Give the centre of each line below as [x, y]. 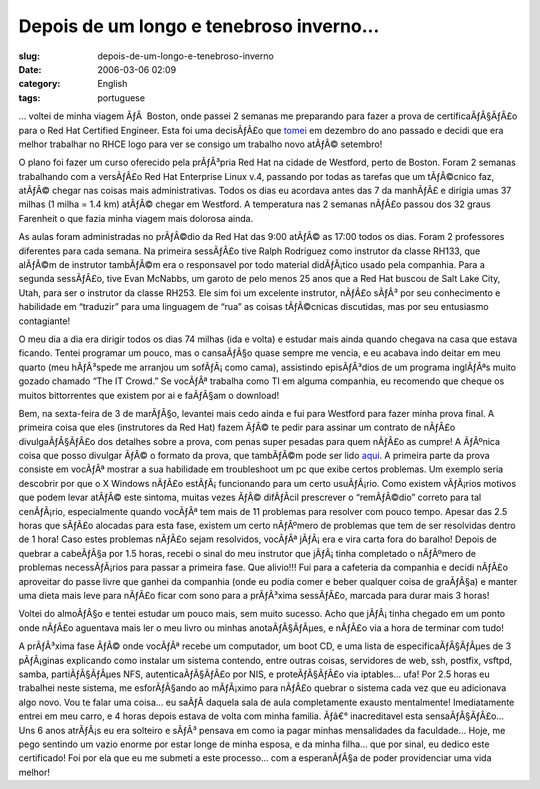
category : [39, 84]
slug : [29, 56]
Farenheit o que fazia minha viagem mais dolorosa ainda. [136, 218]
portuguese [121, 97]
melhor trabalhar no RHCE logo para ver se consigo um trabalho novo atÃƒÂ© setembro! [200, 144]
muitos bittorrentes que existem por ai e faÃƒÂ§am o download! [149, 395]
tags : [29, 97]
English [112, 84]
